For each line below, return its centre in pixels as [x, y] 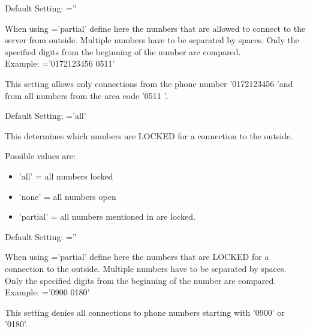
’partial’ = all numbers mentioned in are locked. [107, 216]
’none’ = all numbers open [67, 196]
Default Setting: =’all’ [46, 116]
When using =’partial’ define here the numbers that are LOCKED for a [137, 257]
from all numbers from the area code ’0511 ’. [86, 95]
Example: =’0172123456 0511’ [60, 63]
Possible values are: [40, 156]
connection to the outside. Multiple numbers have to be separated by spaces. [146, 268]
